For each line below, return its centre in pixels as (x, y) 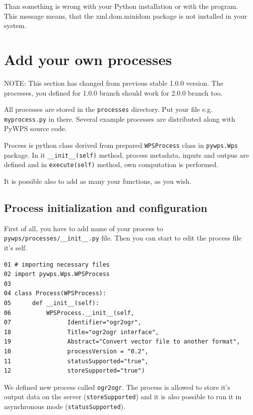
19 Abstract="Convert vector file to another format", (122, 342)
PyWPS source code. (35, 128)
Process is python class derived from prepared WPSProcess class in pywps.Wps (121, 145)
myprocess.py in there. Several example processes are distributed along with (120, 119)
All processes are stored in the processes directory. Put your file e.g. (108, 109)
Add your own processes (88, 59)
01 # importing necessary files (57, 264)
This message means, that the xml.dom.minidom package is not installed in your (126, 16)
